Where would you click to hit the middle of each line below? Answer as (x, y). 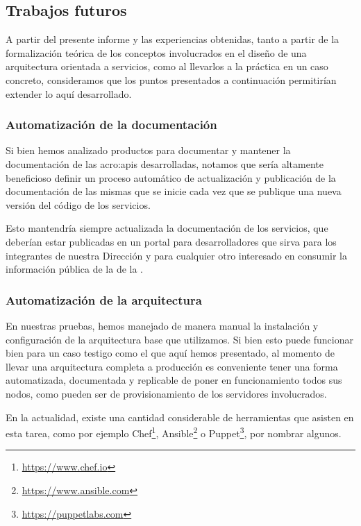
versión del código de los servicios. (78, 204)
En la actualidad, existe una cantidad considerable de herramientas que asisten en (180, 417)
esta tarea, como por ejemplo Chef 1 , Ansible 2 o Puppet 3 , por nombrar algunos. (174, 432)
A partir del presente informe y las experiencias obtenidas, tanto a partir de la (173, 39)
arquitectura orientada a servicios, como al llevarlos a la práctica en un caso (167, 66)
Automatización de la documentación (111, 125)
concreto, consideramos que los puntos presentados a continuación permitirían (171, 79)
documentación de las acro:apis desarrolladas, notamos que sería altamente (165, 163)
